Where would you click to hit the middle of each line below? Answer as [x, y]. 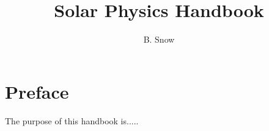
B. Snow [159, 39]
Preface [37, 91]
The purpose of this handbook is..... [72, 120]
